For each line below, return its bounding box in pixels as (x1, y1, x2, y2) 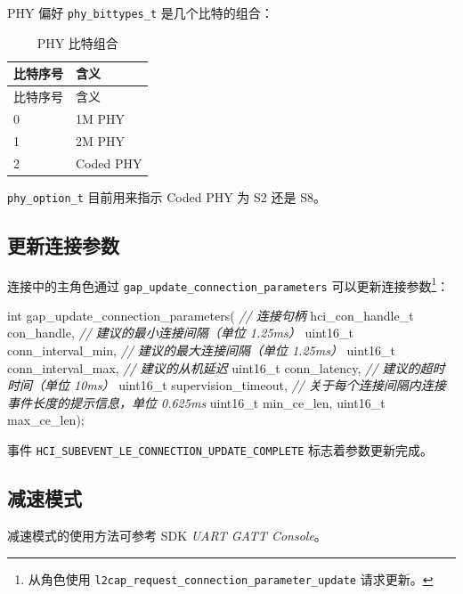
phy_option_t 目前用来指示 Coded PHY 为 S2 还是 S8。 (7, 187, 326, 206)
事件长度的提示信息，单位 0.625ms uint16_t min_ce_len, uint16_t (7, 393, 386, 411)
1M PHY (76, 109, 126, 127)
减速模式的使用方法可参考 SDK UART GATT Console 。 (7, 525, 327, 544)
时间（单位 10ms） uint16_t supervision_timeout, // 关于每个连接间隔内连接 (7, 376, 446, 395)
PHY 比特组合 (37, 33, 118, 52)
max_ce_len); (7, 411, 85, 429)
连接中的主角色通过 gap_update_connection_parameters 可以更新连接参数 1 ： (7, 273, 450, 295)
